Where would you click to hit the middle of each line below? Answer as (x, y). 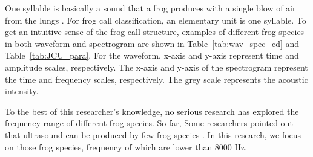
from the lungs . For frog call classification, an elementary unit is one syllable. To (156, 20)
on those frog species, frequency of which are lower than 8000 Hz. (126, 146)
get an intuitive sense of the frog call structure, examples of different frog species (155, 32)
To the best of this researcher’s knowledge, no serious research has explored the (152, 111)
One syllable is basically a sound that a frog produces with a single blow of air (150, 8)
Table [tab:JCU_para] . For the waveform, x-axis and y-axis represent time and (152, 55)
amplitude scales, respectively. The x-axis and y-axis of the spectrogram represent (156, 67)
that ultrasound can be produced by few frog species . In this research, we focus (153, 134)
